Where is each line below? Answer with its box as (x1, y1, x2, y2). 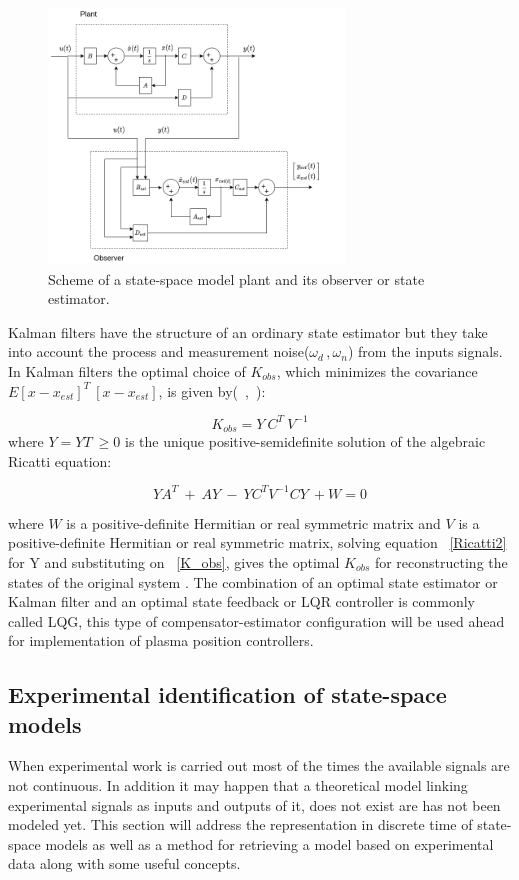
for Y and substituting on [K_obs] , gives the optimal (8, 551, 340, 572)
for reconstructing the (374, 551, 508, 572)
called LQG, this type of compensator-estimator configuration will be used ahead (8, 610, 505, 631)
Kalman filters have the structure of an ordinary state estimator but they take (8, 321, 488, 342)
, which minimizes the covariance (276, 360, 478, 381)
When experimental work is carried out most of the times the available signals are (8, 755, 510, 776)
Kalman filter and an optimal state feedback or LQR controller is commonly (8, 591, 475, 612)
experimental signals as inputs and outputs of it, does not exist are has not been (8, 794, 501, 815)
